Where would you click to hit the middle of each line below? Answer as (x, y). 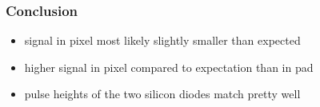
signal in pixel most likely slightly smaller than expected (162, 40)
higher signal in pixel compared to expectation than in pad (169, 67)
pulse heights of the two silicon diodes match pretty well (162, 94)
